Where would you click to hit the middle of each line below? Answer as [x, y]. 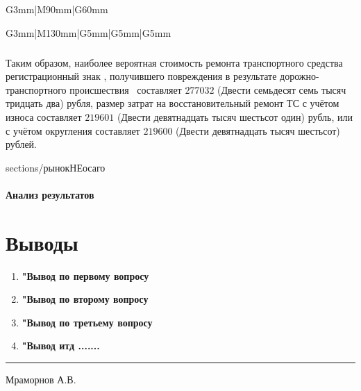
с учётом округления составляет [73, 130]
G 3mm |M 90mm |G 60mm [57, 9]
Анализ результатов [50, 194]
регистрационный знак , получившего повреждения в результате [141, 76]
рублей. [21, 144]
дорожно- [300, 76]
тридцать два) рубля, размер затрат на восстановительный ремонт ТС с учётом [173, 103]
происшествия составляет [126, 89]
